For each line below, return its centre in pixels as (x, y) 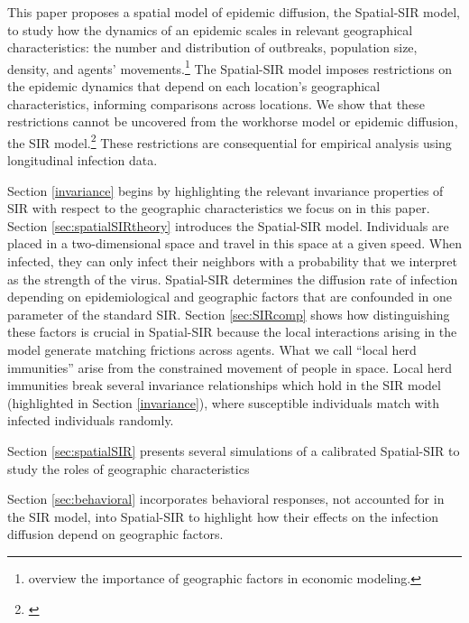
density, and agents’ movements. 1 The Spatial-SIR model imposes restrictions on (230, 67)
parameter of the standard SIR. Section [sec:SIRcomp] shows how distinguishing (229, 314)
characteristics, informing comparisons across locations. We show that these (216, 103)
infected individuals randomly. (91, 420)
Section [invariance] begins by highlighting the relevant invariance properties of (225, 190)
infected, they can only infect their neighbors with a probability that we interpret (232, 261)
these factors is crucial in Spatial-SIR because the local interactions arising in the (232, 332)
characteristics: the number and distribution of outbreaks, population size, (212, 47)
